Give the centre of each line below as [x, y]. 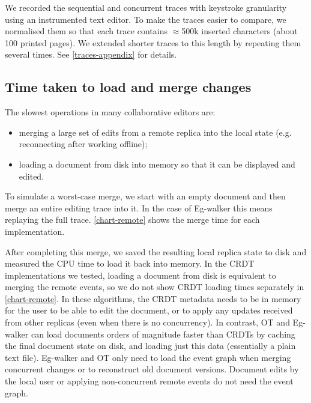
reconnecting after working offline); [83, 144]
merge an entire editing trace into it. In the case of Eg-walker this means [139, 208]
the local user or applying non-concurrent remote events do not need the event [149, 381]
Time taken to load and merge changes [128, 87]
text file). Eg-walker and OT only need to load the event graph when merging [148, 357]
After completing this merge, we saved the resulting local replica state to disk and [156, 251]
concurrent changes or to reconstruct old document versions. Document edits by [152, 369]
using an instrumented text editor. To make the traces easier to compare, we [146, 19]
